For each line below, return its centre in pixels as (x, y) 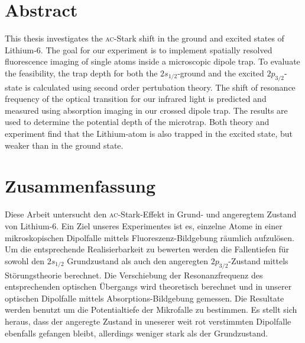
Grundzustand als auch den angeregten (138, 260)
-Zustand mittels (258, 260)
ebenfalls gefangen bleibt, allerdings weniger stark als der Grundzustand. (137, 333)
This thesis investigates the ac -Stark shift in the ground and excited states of (145, 38)
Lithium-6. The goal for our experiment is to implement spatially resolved (139, 49)
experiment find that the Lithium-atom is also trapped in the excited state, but (149, 134)
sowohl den (25, 260)
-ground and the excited (221, 73)
